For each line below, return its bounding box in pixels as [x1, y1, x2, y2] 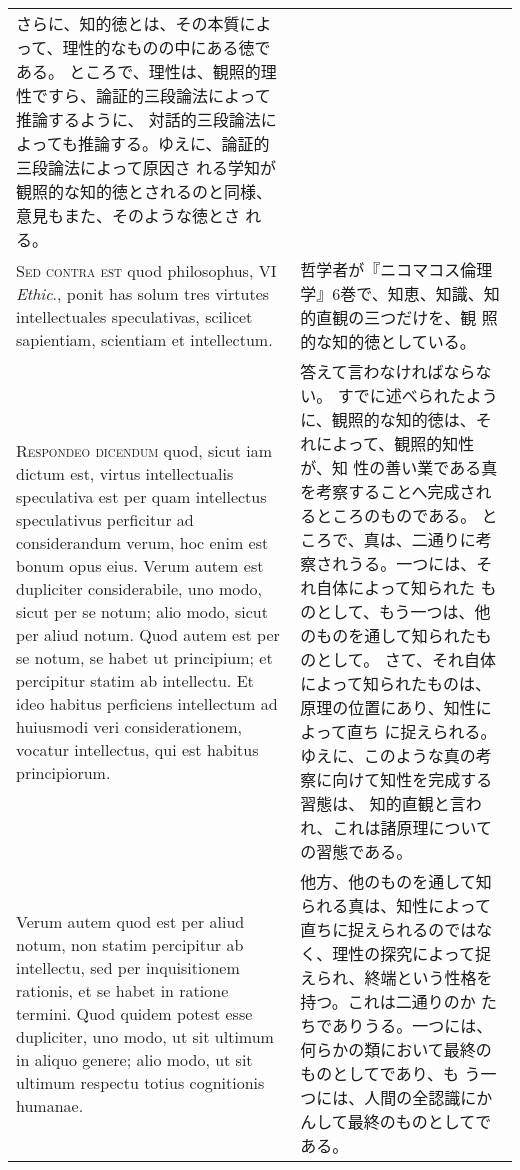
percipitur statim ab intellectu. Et [16, 668, 254, 692]
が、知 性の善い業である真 [300, 456, 498, 479]
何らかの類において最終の [300, 1038, 492, 1061]
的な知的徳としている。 [300, 330, 476, 353]
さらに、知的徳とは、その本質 [16, 12, 240, 35]
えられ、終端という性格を [300, 966, 493, 989]
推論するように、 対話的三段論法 [16, 108, 261, 131]
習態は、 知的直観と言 [300, 792, 466, 815]
